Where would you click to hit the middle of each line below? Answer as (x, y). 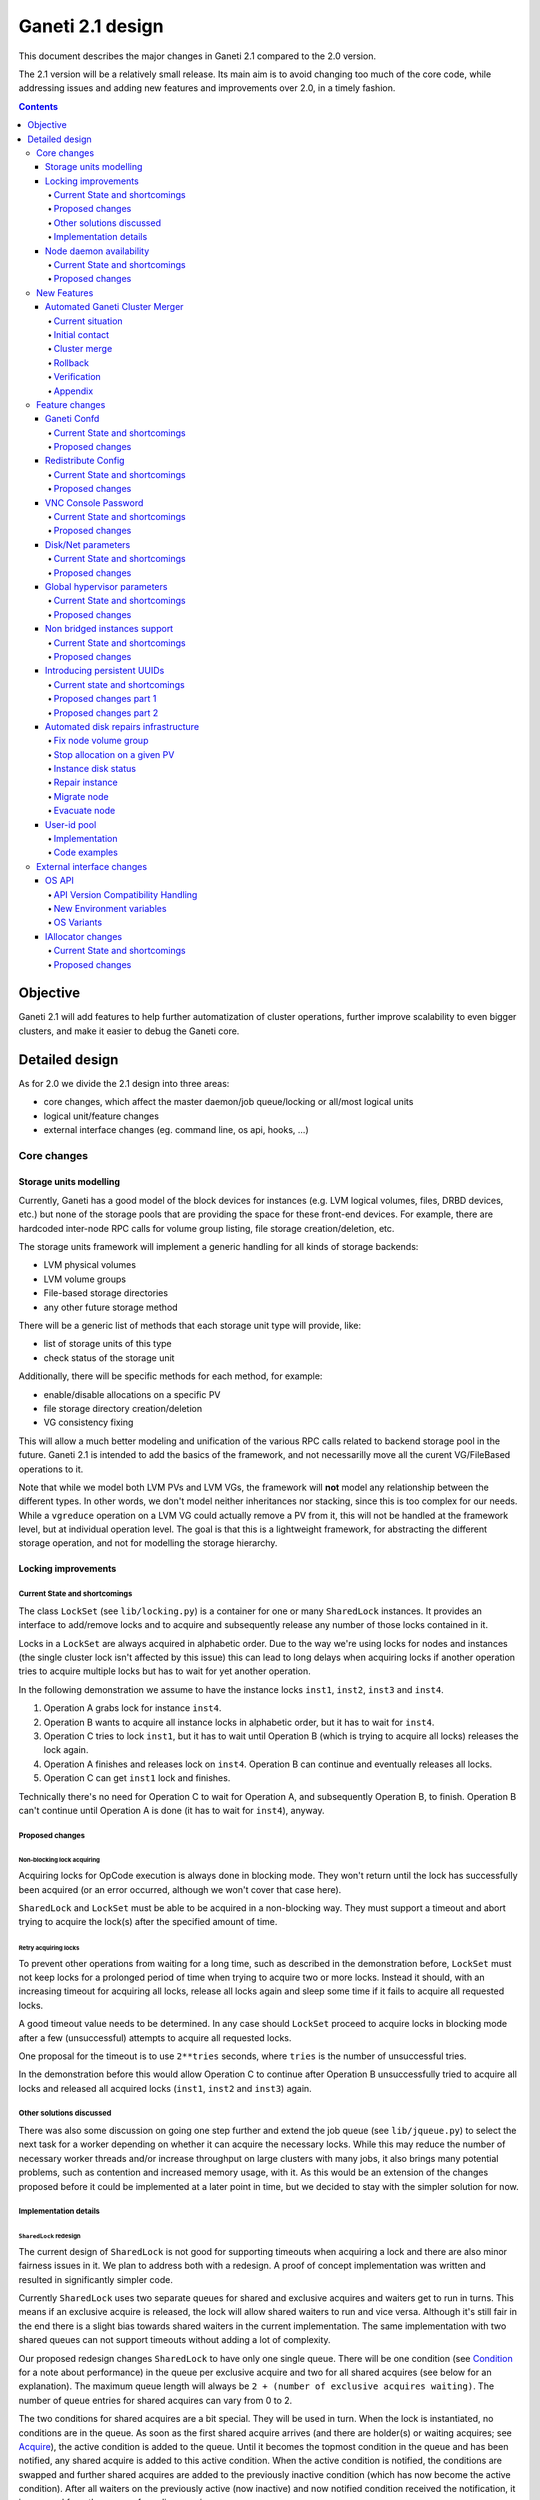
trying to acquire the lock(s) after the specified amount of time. (148, 1922)
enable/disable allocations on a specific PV (132, 1394)
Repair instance (86, 782)
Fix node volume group (101, 741)
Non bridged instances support (109, 629)
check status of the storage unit (109, 1357)
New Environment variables (110, 908)
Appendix (73, 391)
